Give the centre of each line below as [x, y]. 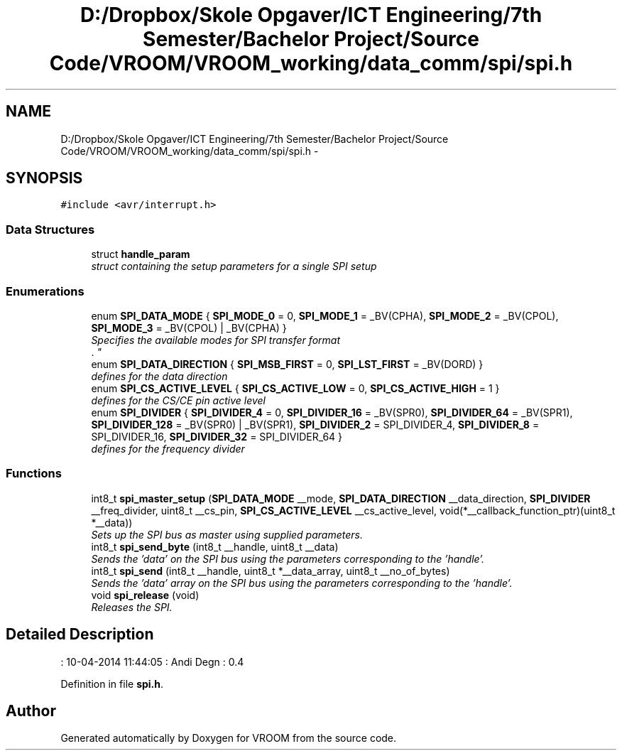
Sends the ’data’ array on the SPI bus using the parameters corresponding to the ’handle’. [302, 583]
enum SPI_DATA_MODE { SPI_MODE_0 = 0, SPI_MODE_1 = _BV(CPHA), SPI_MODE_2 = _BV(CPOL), [325, 315]
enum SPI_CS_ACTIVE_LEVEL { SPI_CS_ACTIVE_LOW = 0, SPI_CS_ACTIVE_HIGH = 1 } [295, 388]
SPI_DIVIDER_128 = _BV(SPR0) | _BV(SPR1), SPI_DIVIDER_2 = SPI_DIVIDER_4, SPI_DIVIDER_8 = [315, 424]
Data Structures [50, 229]
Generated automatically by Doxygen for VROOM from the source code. [229, 738]
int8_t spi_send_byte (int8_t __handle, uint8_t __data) [215, 546]
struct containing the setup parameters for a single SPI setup [234, 266]
